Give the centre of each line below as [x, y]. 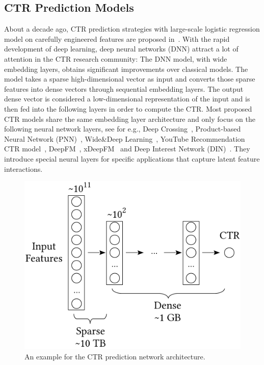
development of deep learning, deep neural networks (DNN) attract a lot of [121, 49]
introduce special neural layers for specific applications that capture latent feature [132, 158]
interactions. [23, 168]
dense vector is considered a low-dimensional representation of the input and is [127, 99]
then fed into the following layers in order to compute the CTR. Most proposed [128, 108]
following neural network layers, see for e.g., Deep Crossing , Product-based [123, 129]
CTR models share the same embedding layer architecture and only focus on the [130, 119]
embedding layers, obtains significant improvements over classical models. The [126, 69]
